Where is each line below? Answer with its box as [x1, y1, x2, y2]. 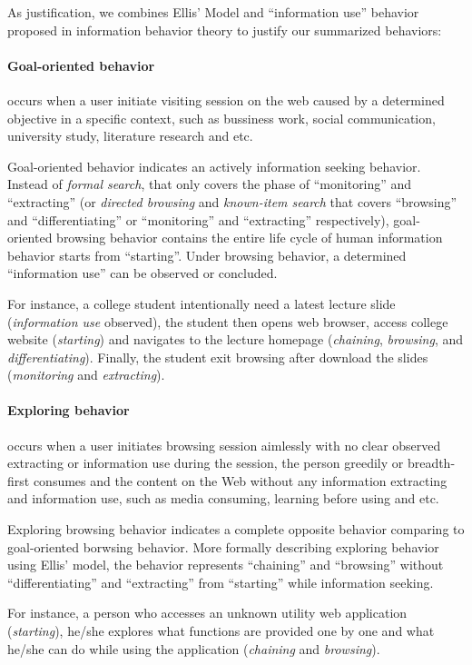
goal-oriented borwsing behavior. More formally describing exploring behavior [7, 537, 439, 556]
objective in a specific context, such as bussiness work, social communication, [7, 108, 436, 127]
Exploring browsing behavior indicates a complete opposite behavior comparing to [7, 520, 465, 539]
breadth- [407, 453, 456, 472]
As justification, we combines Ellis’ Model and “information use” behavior [7, 3, 419, 21]
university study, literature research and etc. [7, 126, 253, 145]
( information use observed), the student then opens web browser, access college [7, 312, 448, 331]
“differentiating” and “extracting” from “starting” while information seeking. [7, 572, 434, 591]
